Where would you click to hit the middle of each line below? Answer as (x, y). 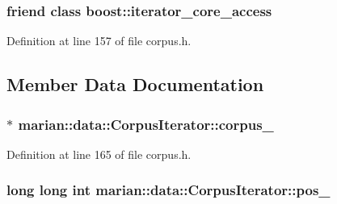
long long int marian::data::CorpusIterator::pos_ (168, 190)
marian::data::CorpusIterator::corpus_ (146, 124)
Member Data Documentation (135, 84)
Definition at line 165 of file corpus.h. (99, 154)
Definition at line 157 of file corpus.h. (99, 41)
